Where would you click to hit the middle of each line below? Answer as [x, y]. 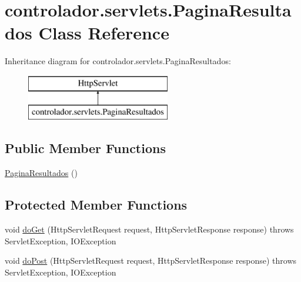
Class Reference [104, 33]
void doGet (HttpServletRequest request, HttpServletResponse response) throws [149, 229]
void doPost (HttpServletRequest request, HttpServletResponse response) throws [151, 261]
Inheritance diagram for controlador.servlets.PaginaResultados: [118, 61]
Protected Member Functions [96, 205]
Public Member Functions [85, 148]
